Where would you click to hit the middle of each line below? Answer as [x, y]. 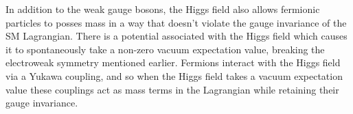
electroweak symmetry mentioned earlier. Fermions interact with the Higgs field [173, 62]
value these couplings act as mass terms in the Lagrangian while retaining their [172, 89]
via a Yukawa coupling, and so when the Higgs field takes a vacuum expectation [174, 75]
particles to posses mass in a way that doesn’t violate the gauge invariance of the [176, 22]
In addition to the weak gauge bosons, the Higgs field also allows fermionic [163, 9]
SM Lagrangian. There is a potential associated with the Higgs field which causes [176, 36]
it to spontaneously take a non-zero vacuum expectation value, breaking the [165, 49]
